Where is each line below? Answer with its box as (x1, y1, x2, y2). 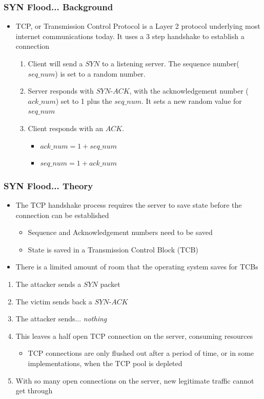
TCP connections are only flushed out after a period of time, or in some (28, 348, 254, 358)
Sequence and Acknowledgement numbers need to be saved (28, 227, 213, 238)
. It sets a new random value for (141, 95, 242, 106)
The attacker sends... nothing (15, 313, 107, 324)
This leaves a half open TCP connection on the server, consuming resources (15, 330, 253, 341)
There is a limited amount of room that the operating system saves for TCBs (15, 261, 258, 272)
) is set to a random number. (55, 68, 146, 79)
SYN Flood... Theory (4, 179, 93, 192)
